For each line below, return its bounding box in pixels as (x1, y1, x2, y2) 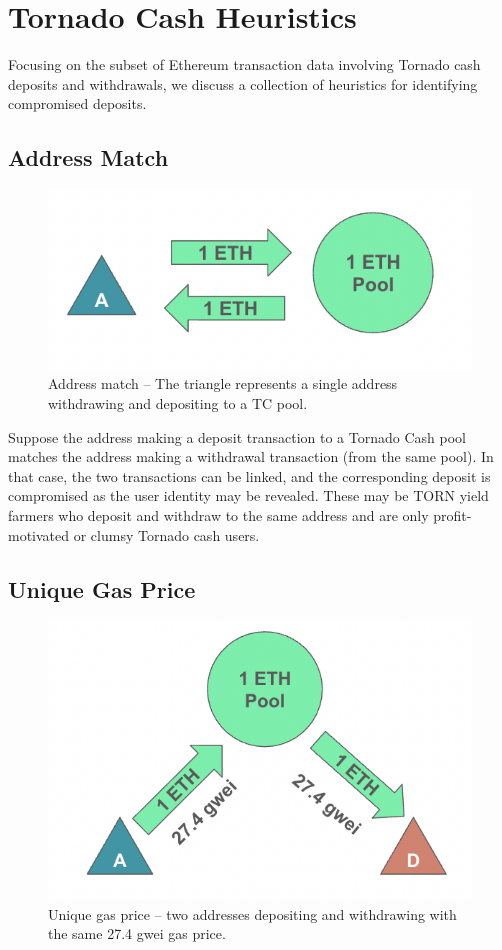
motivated (8, 524, 70, 545)
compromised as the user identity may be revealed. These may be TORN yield (8, 485, 489, 506)
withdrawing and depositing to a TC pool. (48, 393, 308, 414)
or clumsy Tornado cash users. (73, 524, 260, 545)
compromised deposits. (8, 93, 147, 114)
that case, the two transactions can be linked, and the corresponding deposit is (8, 465, 491, 486)
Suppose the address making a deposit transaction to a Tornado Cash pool (8, 426, 466, 447)
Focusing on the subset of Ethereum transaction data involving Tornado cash (8, 54, 481, 75)
